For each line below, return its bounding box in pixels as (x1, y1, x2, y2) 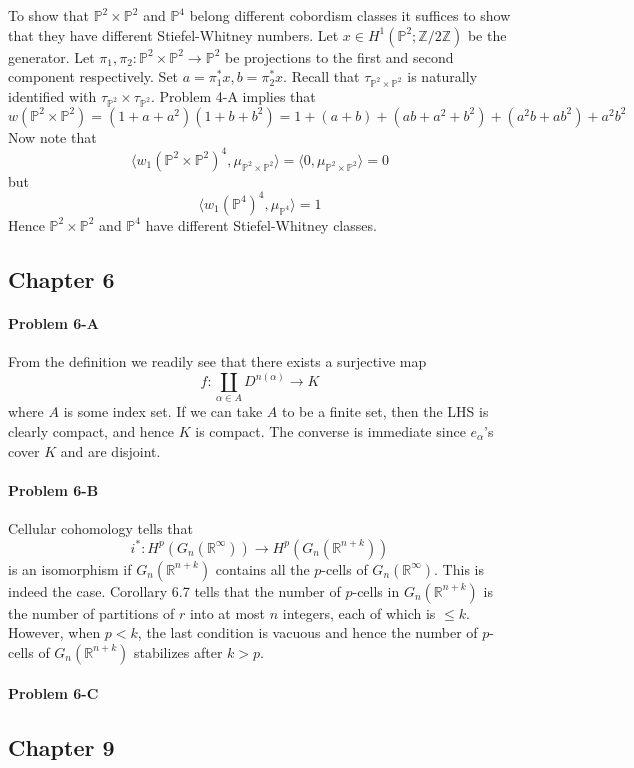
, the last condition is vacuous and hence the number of (137, 622, 478, 643)
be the (467, 24, 507, 45)
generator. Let (8, 46, 95, 67)
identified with (8, 85, 97, 106)
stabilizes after (133, 641, 223, 662)
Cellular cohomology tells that (8, 517, 193, 538)
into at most (189, 602, 266, 623)
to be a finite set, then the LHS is (281, 401, 489, 422)
